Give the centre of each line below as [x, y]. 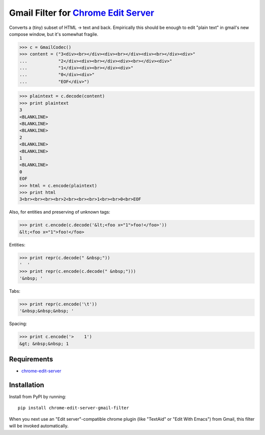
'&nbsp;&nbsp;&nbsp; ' [47, 311]
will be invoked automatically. [39, 426]
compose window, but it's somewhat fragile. [54, 34]
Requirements [31, 359]
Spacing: [18, 324]
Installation [26, 385]
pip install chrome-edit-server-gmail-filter [74, 408]
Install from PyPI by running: [38, 396]
